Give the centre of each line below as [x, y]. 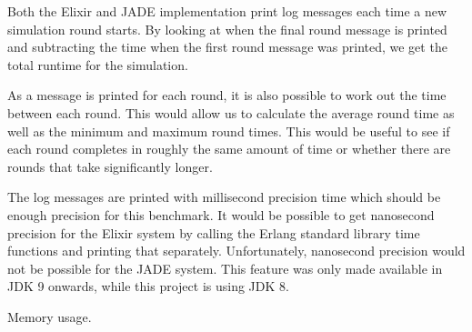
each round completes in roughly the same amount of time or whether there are [229, 149]
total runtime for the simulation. [98, 64]
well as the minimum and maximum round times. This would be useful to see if [229, 131]
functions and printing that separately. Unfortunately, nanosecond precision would [236, 251]
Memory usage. [50, 316]
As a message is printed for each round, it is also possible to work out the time [227, 95]
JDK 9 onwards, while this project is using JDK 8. [148, 286]
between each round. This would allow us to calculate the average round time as [231, 112]
